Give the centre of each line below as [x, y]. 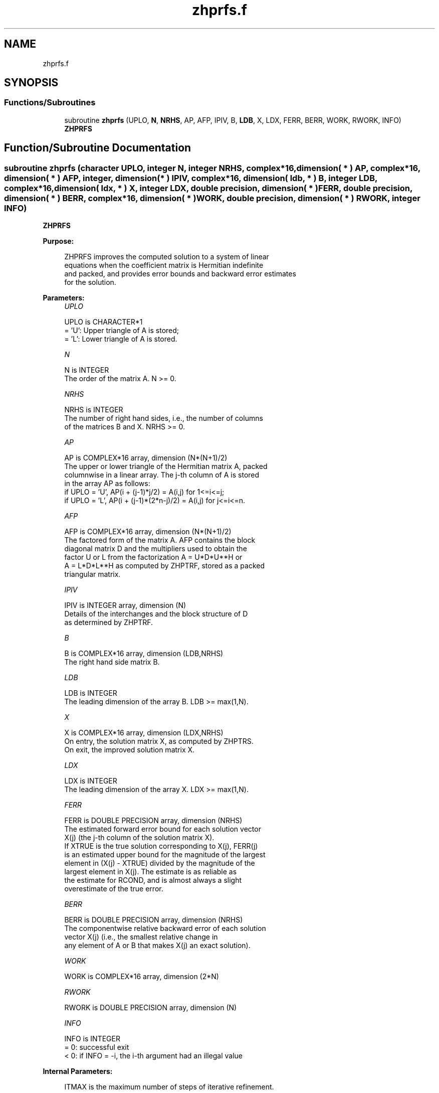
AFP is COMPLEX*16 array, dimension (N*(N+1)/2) [148, 532]
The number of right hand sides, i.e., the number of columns [164, 418]
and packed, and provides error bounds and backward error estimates [180, 274]
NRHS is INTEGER [94, 410]
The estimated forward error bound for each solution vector [163, 829]
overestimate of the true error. [114, 889]
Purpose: [58, 241]
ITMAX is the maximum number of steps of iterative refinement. [169, 1087]
